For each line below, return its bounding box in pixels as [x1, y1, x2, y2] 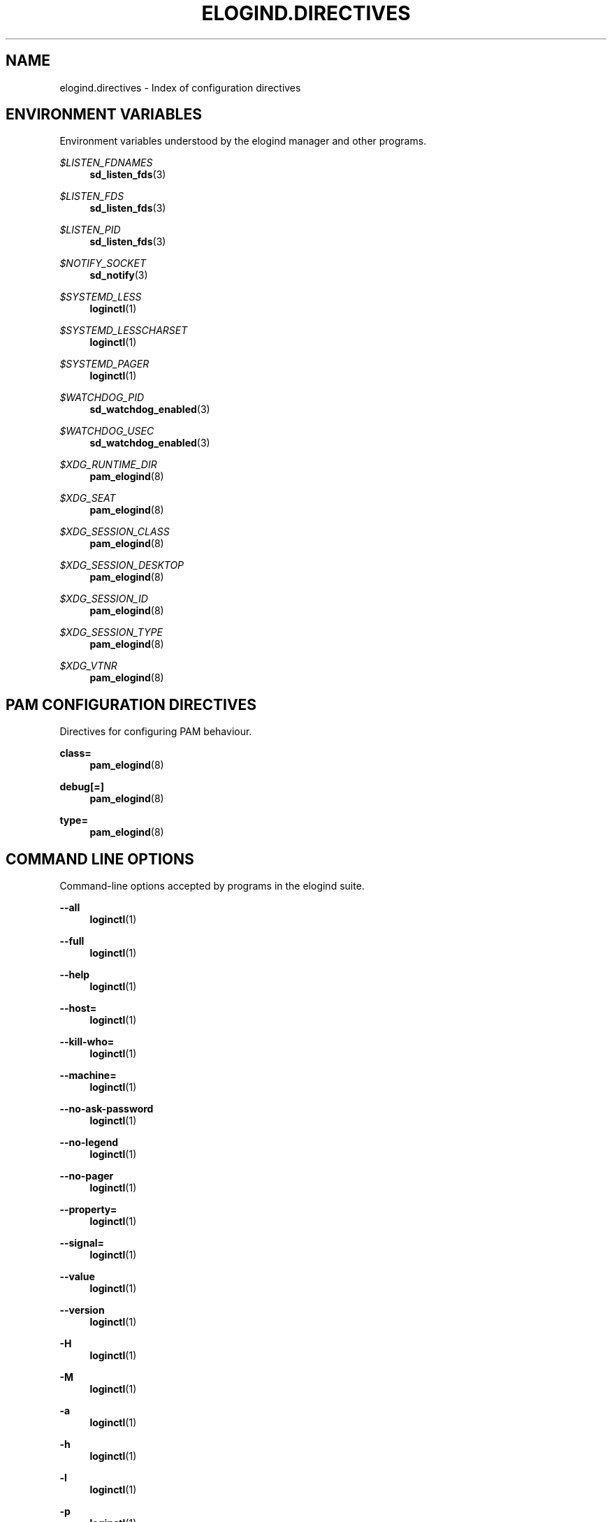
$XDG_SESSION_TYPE [59, 626, 163, 639]
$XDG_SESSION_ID [59, 593, 148, 605]
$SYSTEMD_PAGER [59, 358, 150, 370]
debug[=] [59, 781, 104, 793]
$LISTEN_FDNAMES [59, 157, 153, 169]
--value [59, 1270, 95, 1283]
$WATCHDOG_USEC [59, 425, 154, 437]
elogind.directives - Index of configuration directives [59, 81, 301, 94]
